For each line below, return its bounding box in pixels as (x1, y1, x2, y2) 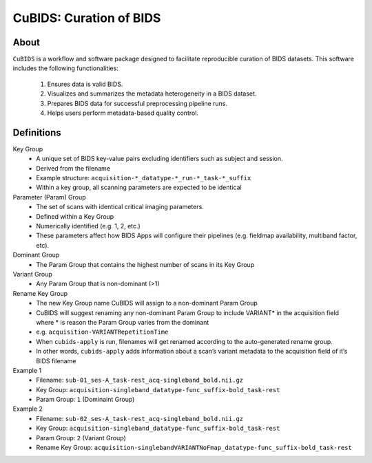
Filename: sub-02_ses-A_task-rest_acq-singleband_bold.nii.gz (36, 414, 244, 422)
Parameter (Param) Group (12, 193, 86, 201)
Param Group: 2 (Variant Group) (36, 433, 127, 442)
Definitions (12, 127, 61, 138)
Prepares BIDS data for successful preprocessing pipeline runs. (47, 99, 227, 107)
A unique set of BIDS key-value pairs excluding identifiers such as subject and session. (36, 155, 283, 163)
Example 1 (12, 366, 41, 374)
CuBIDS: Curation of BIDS (12, 10, 161, 25)
